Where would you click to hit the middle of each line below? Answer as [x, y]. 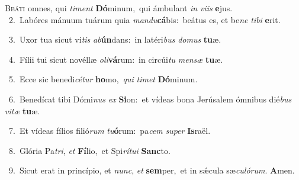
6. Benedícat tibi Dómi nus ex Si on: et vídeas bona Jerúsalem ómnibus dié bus [150, 99]
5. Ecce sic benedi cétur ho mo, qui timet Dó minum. [103, 79]
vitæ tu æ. [22, 110]
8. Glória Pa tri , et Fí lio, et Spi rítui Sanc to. [89, 150]
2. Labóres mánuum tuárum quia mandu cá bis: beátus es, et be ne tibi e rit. [144, 19]
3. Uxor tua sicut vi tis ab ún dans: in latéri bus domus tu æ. [115, 39]
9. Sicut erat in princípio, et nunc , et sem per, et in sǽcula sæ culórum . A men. [152, 170]
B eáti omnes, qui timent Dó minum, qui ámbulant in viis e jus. [119, 8]
